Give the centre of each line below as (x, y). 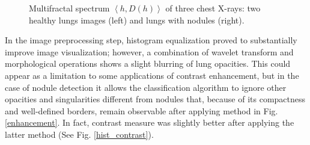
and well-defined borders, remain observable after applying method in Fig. (141, 110)
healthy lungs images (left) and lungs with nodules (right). (137, 20)
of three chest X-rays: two (213, 8)
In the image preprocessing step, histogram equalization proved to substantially (151, 40)
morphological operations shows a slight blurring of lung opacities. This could (148, 63)
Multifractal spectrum (69, 8)
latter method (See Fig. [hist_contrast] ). (79, 134)
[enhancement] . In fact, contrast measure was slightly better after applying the (150, 122)
